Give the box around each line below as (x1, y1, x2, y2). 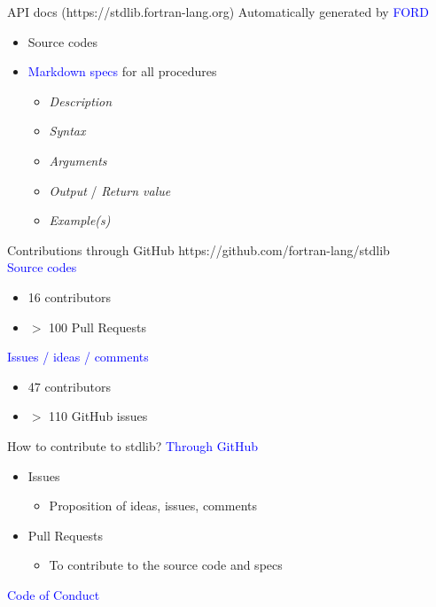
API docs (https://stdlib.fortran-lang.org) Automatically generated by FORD (7, 3, 430, 20)
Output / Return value (49, 181, 171, 199)
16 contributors (27, 287, 111, 306)
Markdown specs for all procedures (27, 62, 217, 81)
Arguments (49, 151, 107, 169)
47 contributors (27, 377, 111, 395)
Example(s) (49, 211, 111, 230)
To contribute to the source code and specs (49, 556, 283, 574)
